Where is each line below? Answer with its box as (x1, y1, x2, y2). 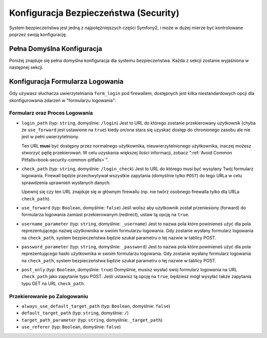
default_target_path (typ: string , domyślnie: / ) (21, 310, 129, 316)
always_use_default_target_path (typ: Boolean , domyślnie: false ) (21, 303, 171, 309)
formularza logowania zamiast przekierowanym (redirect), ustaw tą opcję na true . (21, 212, 190, 218)
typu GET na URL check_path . (21, 280, 86, 287)
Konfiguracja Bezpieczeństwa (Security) (9, 7, 180, 18)
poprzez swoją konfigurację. (9, 31, 67, 37)
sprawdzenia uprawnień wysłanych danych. (21, 180, 111, 186)
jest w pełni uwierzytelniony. (21, 134, 80, 140)
